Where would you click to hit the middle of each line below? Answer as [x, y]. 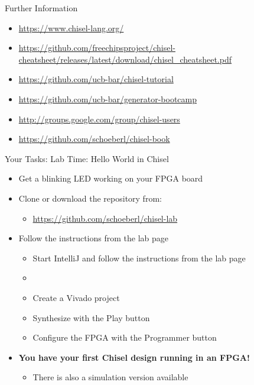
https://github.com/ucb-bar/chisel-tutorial [96, 79]
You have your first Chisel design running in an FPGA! [134, 357]
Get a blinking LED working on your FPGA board [111, 178]
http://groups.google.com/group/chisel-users [99, 119]
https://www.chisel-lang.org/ [71, 27]
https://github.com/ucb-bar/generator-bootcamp [108, 98]
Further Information [41, 8]
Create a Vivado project [76, 297]
